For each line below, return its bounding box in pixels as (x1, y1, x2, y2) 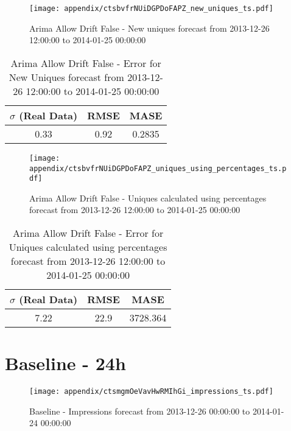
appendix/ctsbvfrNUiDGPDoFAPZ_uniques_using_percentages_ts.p (29, 164, 287, 173)
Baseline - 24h (5, 351, 126, 376)
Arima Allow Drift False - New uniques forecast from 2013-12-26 (29, 21, 270, 34)
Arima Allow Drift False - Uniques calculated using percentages (29, 191, 267, 204)
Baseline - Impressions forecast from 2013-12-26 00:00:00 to (29, 404, 250, 417)
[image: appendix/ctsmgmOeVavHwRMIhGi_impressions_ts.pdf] (29, 387, 273, 396)
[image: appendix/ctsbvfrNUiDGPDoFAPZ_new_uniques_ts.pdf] (29, 4, 273, 13)
